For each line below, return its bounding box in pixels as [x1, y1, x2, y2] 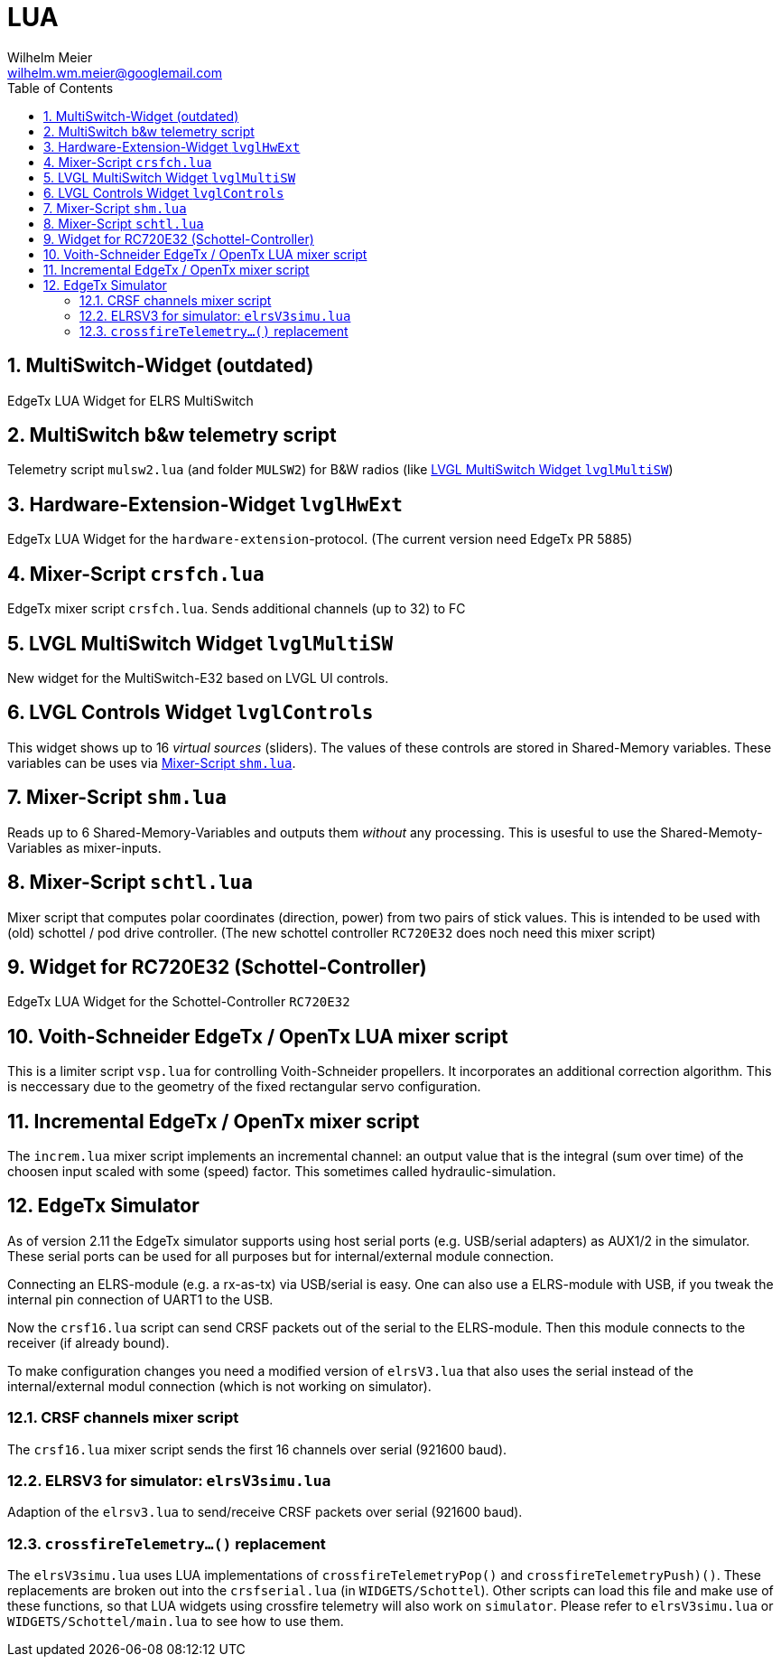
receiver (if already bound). [7, 1334, 170, 1351]
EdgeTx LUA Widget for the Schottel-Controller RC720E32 [7, 994, 350, 1010]
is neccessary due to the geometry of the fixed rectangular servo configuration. [7, 1079, 481, 1095]
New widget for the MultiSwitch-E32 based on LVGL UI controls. [7, 669, 389, 686]
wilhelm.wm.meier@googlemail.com [7, 64, 222, 80]
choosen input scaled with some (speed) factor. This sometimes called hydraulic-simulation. [7, 1164, 556, 1180]
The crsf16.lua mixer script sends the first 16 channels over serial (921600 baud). [7, 1441, 507, 1457]
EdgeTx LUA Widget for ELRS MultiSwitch [7, 392, 254, 408]
